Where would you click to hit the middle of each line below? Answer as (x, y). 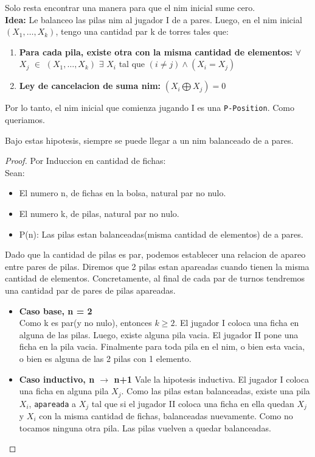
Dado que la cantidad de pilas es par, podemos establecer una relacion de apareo (155, 254)
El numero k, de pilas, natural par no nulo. (99, 213)
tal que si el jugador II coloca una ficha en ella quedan (193, 403)
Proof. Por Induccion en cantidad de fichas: (85, 161)
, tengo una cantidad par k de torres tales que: (142, 31)
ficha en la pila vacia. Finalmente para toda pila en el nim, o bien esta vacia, (162, 346)
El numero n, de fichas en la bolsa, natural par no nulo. (123, 193)
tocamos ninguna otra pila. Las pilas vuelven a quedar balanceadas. (145, 427)
